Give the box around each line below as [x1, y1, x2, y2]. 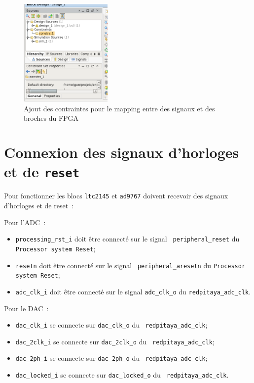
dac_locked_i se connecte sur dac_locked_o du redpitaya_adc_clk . [15, 370, 229, 380]
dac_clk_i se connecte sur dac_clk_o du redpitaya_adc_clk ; [15, 320, 208, 330]
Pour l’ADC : [4, 217, 46, 227]
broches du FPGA [24, 113, 79, 123]
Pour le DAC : [4, 303, 49, 313]
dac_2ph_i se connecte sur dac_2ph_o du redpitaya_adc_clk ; [15, 353, 208, 363]
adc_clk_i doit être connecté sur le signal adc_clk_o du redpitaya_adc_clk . [15, 286, 251, 296]
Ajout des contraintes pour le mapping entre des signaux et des [24, 103, 215, 113]
